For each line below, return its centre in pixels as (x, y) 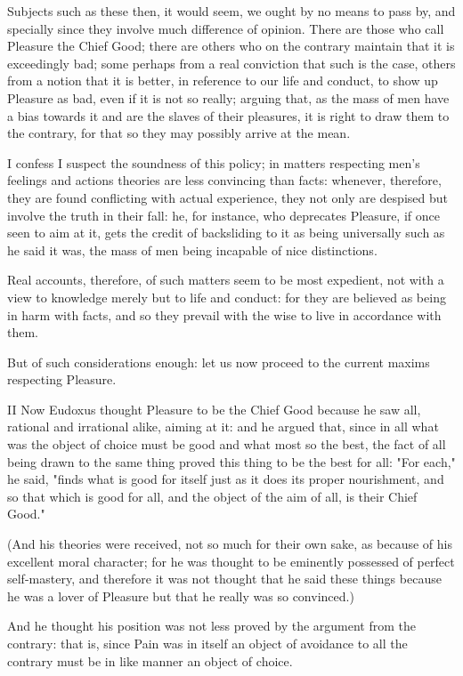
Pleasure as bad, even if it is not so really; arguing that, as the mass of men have (228, 97)
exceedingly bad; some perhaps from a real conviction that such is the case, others (231, 63)
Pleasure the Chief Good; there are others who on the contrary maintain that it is (231, 46)
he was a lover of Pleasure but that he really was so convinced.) (181, 596)
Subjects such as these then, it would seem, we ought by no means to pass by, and (231, 11)
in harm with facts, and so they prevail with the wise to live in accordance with (224, 314)
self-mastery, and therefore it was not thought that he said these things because (224, 579)
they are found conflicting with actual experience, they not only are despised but (227, 197)
